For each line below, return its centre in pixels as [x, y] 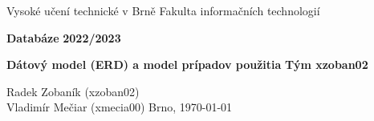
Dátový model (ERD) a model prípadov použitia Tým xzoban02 [187, 65]
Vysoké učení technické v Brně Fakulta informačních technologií [163, 10]
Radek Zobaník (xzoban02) [73, 91]
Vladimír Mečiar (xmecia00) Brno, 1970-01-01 [120, 107]
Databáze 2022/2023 [64, 37]
